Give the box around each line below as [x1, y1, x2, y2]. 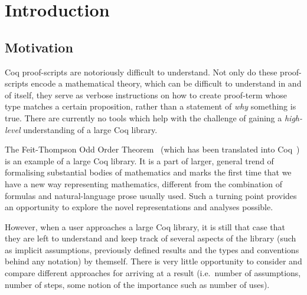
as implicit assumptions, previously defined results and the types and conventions [5, 243, 299, 256]
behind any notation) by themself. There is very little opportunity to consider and [5, 255, 302, 267]
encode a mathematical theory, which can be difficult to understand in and [31, 77, 302, 90]
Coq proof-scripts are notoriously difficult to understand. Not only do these [5, 65, 277, 78]
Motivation [5, 38, 73, 56]
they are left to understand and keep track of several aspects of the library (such [5, 232, 296, 244]
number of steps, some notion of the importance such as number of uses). [5, 278, 270, 290]
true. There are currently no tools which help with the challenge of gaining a [5, 111, 282, 124]
